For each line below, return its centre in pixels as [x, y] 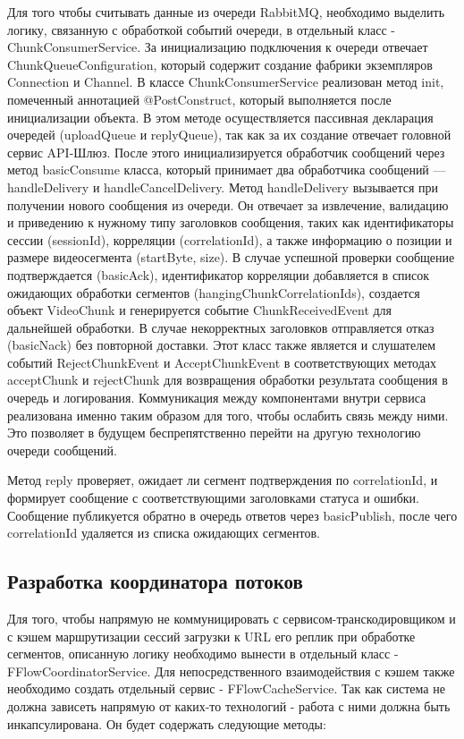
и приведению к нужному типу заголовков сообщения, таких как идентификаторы [231, 222]
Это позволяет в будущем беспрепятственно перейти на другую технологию [214, 433]
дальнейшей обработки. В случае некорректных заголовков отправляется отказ [221, 327]
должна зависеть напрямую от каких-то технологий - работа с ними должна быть [229, 705]
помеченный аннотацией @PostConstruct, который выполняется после [199, 99]
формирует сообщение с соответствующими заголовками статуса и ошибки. [213, 498]
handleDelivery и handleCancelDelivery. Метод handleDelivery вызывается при [223, 187]
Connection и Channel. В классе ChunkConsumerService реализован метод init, [226, 82]
